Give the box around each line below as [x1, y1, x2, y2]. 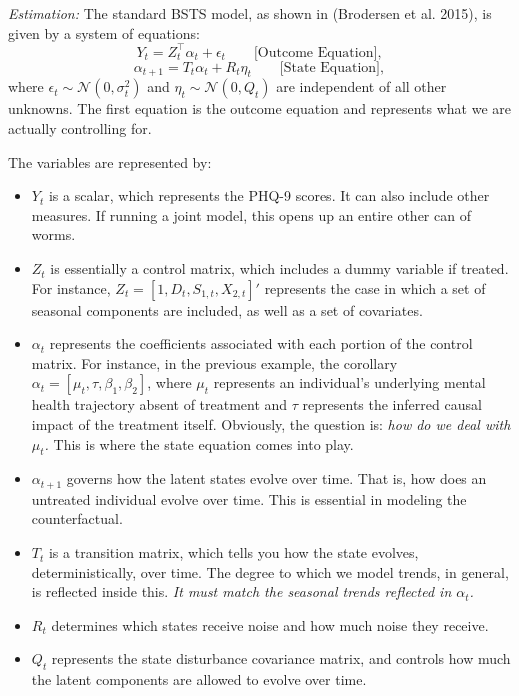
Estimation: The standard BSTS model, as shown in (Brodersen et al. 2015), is [8, 3, 492, 23]
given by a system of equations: [8, 22, 200, 43]
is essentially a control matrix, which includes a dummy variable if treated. [50, 258, 509, 279]
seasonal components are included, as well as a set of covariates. [31, 299, 423, 320]
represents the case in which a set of [264, 277, 486, 298]
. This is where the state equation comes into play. [44, 433, 354, 454]
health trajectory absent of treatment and [31, 394, 288, 415]
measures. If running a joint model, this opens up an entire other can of [31, 204, 471, 225]
